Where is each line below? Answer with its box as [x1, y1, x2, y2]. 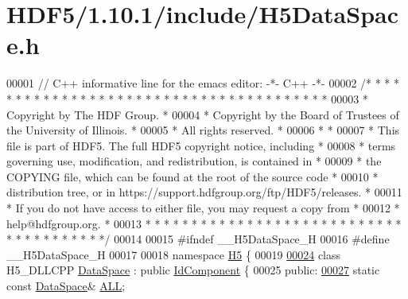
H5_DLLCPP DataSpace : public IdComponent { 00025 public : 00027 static [6, 262, 380, 278]
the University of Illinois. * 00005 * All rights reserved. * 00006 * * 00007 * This [6, 122, 400, 138]
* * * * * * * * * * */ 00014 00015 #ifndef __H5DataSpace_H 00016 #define [6, 231, 390, 247]
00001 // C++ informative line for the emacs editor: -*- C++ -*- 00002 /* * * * [6, 75, 400, 91]
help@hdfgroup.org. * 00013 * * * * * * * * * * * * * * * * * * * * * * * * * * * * [6, 215, 402, 231]
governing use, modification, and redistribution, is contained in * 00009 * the [6, 153, 382, 169]
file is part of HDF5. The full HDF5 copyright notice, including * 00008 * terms [6, 137, 396, 153]
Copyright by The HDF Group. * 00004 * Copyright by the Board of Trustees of [6, 106, 399, 122]
